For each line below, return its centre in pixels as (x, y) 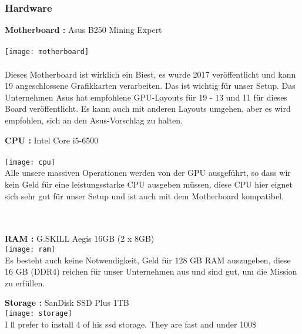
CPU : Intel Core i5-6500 (52, 140)
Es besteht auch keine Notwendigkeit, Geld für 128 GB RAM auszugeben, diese (148, 260)
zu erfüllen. (25, 283)
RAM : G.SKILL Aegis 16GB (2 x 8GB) (80, 238)
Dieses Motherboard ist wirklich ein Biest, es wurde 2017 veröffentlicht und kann (150, 74)
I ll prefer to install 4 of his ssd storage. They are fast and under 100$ (131, 324)
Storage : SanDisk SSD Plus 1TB (67, 303)
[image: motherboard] (47, 52)
